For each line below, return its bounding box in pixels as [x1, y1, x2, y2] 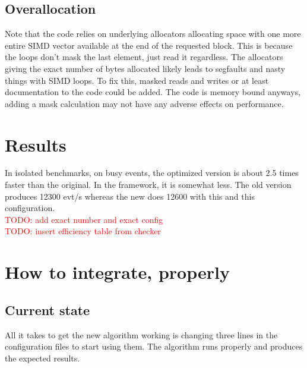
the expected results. [5, 351, 80, 364]
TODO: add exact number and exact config [5, 213, 163, 225]
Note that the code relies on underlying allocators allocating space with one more [5, 27, 301, 40]
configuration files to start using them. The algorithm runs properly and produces [5, 340, 303, 353]
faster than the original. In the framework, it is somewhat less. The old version [5, 178, 292, 191]
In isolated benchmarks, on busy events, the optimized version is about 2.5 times [5, 166, 299, 179]
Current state [5, 300, 90, 319]
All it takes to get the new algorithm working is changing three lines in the [5, 328, 278, 341]
